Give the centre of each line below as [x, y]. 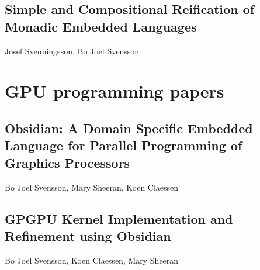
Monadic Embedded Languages [101, 26]
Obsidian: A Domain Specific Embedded [129, 128]
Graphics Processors [67, 162]
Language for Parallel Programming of [124, 145]
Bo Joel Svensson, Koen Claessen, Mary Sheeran [92, 260]
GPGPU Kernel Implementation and [119, 218]
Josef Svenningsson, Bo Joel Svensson [72, 51]
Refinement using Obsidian [88, 235]
